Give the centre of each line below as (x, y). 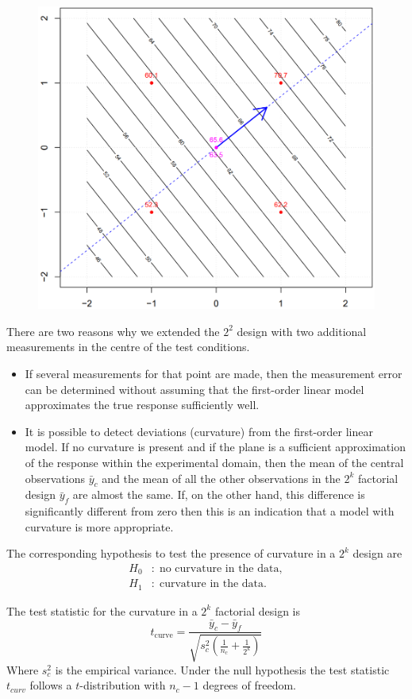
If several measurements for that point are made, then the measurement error (214, 373)
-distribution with (123, 685)
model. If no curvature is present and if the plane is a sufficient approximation (215, 447)
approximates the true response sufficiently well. (142, 405)
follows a (51, 685)
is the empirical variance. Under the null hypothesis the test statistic (222, 669)
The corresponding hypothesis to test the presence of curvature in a (171, 553)
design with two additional (302, 331)
